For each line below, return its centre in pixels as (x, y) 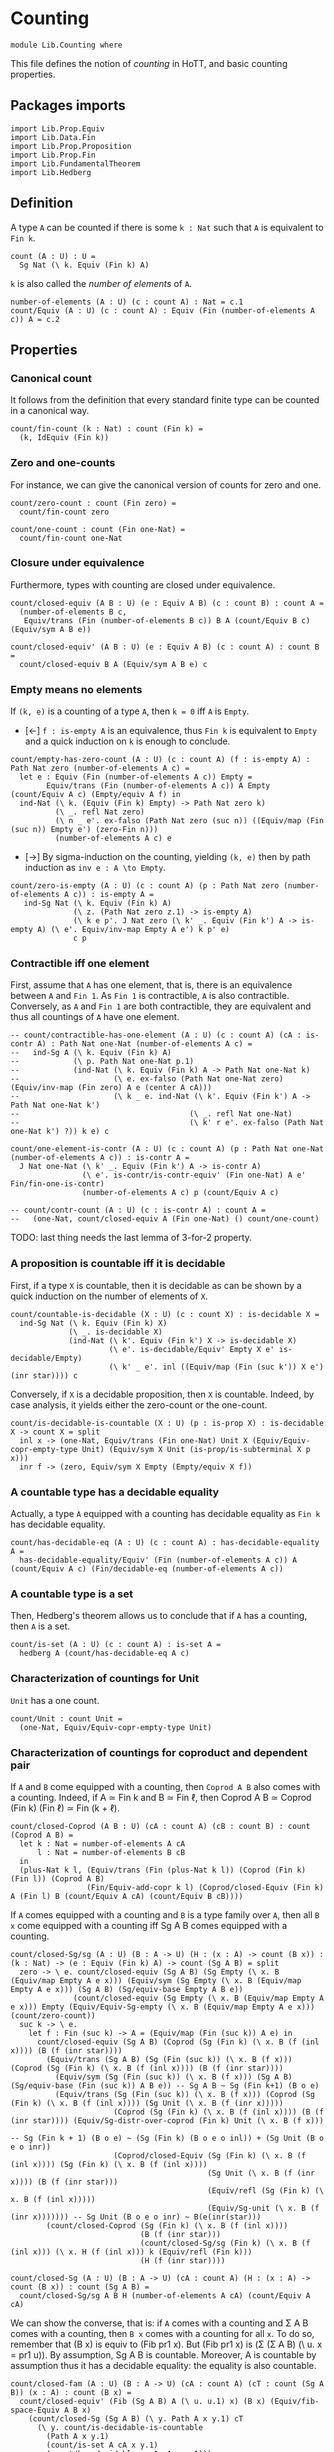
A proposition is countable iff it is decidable (118, 1264)
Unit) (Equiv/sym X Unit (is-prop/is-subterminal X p (196, 1449)
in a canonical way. (50, 411)
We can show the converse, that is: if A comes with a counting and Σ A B (159, 2323)
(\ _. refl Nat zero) (99, 812)
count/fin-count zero (64, 512)
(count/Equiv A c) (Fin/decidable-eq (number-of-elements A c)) (147, 1569)
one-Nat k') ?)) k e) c (60, 1132)
